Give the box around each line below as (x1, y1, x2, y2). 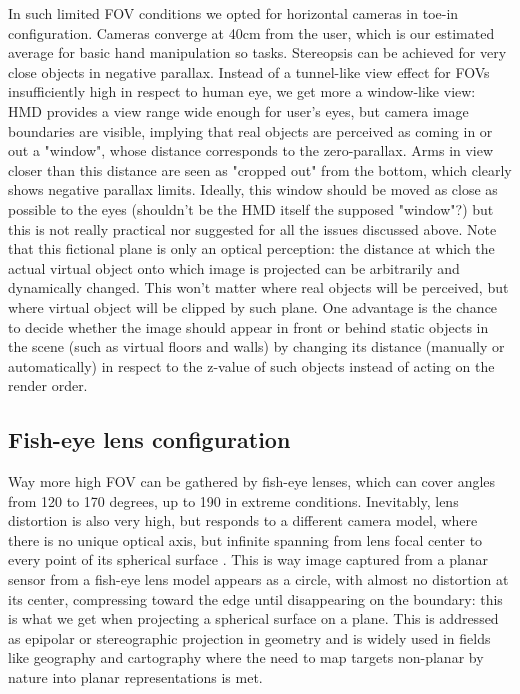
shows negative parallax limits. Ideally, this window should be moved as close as (8, 179, 498, 200)
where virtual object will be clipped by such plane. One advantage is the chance (8, 296, 498, 317)
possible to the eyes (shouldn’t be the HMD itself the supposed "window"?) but (8, 198, 494, 219)
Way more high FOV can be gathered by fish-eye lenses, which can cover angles (8, 471, 496, 492)
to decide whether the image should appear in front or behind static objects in (8, 316, 489, 337)
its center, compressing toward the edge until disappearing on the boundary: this (8, 588, 503, 609)
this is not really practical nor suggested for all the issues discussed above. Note (8, 218, 497, 239)
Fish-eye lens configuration (8, 424, 291, 455)
